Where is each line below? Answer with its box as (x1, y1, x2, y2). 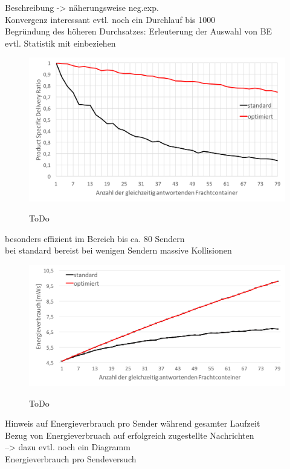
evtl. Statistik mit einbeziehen (5, 36, 116, 49)
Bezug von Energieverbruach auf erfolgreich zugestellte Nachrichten (5, 428, 254, 441)
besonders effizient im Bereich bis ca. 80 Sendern (5, 232, 185, 244)
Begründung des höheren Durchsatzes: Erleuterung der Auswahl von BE (5, 25, 272, 38)
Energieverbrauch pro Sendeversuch (5, 452, 137, 465)
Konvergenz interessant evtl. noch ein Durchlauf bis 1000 (5, 13, 216, 25)
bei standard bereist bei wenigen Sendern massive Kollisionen (5, 244, 232, 257)
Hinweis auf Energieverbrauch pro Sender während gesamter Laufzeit (5, 417, 260, 430)
